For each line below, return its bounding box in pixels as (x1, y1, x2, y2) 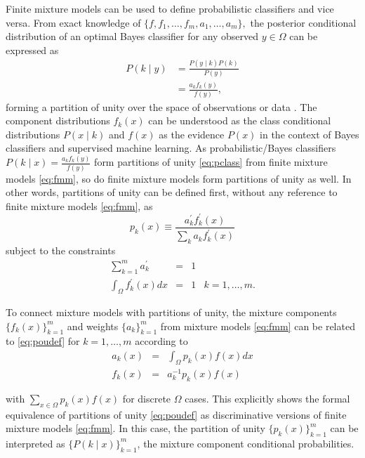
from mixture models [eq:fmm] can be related (160, 318, 355, 333)
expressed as (6, 42, 59, 57)
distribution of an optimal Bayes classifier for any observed (6, 29, 259, 44)
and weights (67, 318, 119, 333)
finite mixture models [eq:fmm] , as (6, 198, 153, 213)
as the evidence (159, 126, 225, 141)
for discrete (122, 391, 171, 405)
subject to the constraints (6, 243, 116, 258)
